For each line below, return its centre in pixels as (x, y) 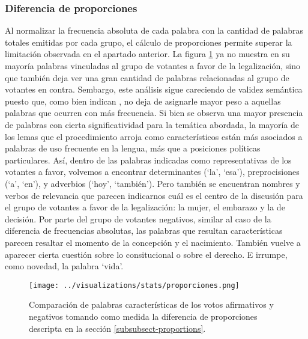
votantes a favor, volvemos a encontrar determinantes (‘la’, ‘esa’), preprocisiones (152, 172)
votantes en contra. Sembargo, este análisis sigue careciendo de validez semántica (154, 89)
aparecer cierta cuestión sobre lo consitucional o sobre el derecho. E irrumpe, (146, 254)
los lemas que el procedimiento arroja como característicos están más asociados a (154, 136)
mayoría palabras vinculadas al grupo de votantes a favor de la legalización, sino (153, 66)
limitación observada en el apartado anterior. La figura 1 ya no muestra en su (147, 54)
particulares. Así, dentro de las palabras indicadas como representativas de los (148, 160)
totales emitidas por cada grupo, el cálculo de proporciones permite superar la (149, 42)
